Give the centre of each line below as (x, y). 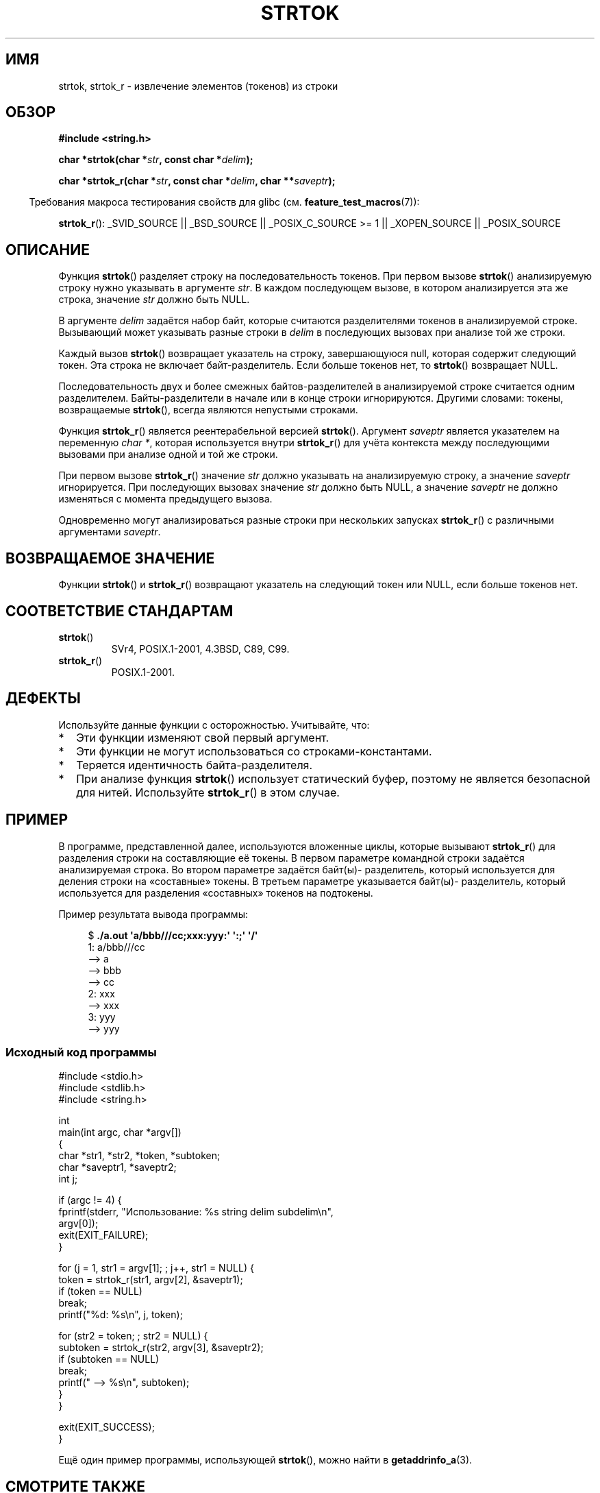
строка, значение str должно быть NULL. (154, 300)
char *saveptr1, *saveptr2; (117, 1167)
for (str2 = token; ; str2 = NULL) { (133, 1336)
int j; (68, 1179)
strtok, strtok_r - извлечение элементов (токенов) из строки (198, 86)
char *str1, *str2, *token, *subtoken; (139, 1156)
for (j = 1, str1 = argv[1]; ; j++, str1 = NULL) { (156, 1268)
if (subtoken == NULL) (109, 1359)
